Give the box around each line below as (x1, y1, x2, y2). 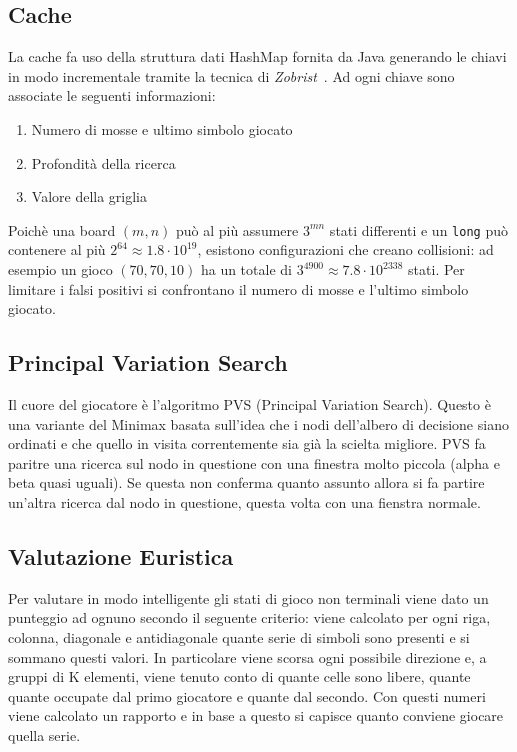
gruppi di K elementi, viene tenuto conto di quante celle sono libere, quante (8, 666, 471, 687)
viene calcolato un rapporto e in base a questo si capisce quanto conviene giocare (8, 705, 504, 726)
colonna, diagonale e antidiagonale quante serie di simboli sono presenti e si (8, 626, 470, 647)
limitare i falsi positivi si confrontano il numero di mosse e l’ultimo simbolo (8, 278, 469, 299)
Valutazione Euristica (8, 540, 234, 571)
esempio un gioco (8, 259, 113, 280)
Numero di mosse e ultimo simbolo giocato (31, 118, 293, 139)
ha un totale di (200, 259, 292, 280)
